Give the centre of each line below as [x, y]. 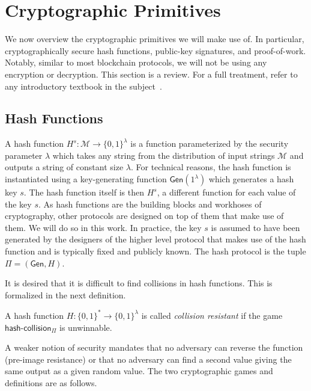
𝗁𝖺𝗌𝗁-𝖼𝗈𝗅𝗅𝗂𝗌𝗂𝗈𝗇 [28, 328]
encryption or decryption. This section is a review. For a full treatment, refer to [151, 74]
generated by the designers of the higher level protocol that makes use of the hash [155, 239]
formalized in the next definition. [65, 294]
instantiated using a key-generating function [86, 179]
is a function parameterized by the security [210, 143]
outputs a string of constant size [64, 167]
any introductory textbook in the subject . [83, 86]
